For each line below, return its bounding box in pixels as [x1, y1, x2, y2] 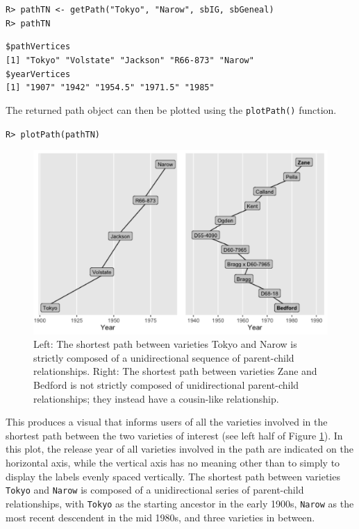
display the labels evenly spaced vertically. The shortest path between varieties [6, 469, 340, 483]
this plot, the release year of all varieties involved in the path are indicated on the [6, 442, 353, 456]
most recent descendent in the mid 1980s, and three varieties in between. [6, 510, 315, 524]
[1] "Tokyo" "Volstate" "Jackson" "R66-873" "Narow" [6, 55, 254, 65]
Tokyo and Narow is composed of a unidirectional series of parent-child [6, 482, 304, 497]
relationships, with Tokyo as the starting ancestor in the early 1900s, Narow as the [6, 496, 354, 510]
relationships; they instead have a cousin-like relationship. [33, 391, 279, 405]
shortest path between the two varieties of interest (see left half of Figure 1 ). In [6, 428, 343, 442]
